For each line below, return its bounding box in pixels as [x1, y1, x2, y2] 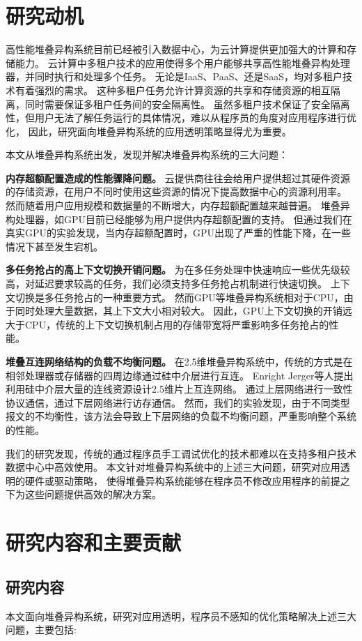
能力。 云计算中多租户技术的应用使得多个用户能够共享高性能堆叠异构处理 [15, 55, 350, 70]
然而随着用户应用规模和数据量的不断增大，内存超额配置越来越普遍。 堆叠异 [6, 198, 350, 213]
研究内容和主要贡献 [6, 528, 182, 557]
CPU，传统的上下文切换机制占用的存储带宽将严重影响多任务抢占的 [24, 317, 329, 331]
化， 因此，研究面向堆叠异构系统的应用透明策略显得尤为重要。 [6, 123, 292, 138]
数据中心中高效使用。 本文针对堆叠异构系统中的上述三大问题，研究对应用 [6, 460, 340, 474]
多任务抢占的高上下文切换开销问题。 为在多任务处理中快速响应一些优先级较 [6, 262, 350, 277]
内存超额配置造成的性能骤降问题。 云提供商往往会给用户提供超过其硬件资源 [6, 170, 350, 185]
